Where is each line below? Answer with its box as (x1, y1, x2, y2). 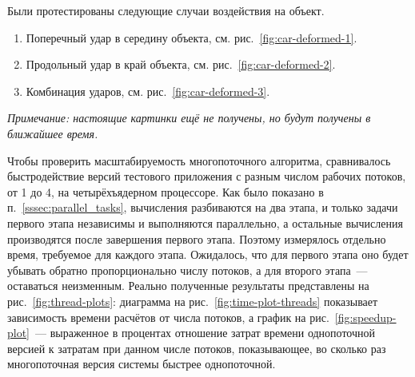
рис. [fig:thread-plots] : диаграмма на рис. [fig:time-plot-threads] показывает (7, 292, 378, 309)
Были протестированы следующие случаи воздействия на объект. (7, 2, 325, 18)
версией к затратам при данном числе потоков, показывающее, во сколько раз (7, 339, 386, 356)
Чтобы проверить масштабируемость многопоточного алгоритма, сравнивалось (7, 152, 391, 169)
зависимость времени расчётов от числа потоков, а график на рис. (7, 308, 329, 325)
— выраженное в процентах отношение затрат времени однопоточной (35, 324, 376, 341)
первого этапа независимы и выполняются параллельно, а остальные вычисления (7, 214, 403, 231)
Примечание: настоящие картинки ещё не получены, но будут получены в (7, 109, 371, 126)
